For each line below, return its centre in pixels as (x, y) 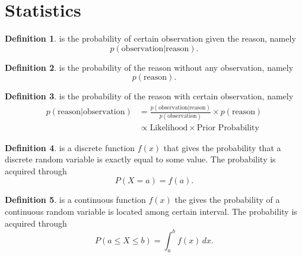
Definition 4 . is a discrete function (70, 147)
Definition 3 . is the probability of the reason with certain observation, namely (149, 96)
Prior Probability (228, 128)
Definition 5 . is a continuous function (75, 200)
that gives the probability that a (222, 147)
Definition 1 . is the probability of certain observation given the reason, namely (150, 38)
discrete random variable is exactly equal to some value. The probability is (140, 159)
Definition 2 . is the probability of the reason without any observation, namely (149, 67)
